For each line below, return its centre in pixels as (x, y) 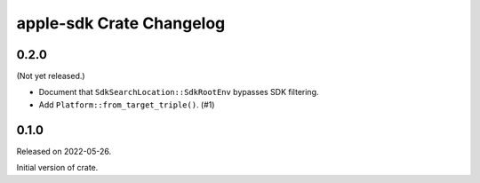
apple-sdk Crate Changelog (121, 23)
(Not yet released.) (51, 76)
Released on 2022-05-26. (64, 151)
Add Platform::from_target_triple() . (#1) (127, 104)
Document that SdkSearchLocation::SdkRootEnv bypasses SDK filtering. (179, 92)
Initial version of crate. (57, 168)
